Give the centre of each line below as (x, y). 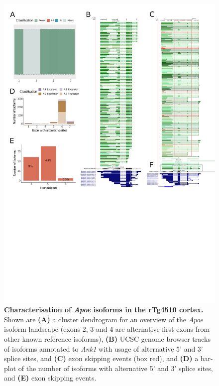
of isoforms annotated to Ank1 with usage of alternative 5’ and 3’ (104, 348)
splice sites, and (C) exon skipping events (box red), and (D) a (101, 358)
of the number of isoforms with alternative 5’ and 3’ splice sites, (115, 368)
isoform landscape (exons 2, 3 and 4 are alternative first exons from (107, 329)
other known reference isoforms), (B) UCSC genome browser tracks (107, 339)
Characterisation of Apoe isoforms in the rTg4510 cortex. (104, 310)
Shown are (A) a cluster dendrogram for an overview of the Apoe (104, 319)
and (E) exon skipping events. (50, 378)
